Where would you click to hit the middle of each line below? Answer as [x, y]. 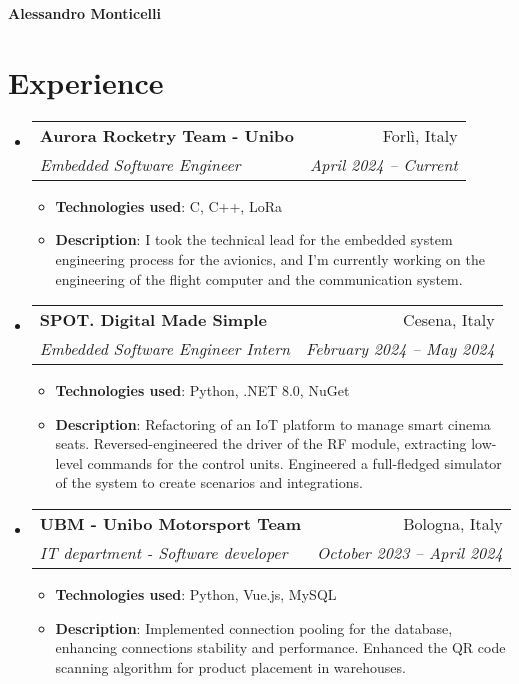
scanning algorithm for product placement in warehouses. [230, 666]
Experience [86, 81]
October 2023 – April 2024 [410, 553]
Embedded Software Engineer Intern [164, 349]
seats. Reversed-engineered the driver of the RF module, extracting [261, 443]
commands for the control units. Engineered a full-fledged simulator [294, 462]
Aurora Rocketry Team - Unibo [167, 135]
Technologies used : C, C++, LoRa [168, 205]
